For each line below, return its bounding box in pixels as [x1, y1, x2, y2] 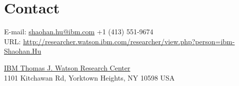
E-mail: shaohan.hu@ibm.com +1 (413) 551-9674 [4, 26, 153, 37]
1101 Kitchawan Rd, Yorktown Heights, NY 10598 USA [4, 72, 175, 83]
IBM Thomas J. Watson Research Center [4, 62, 130, 73]
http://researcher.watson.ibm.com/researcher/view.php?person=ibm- [23, 36, 235, 46]
